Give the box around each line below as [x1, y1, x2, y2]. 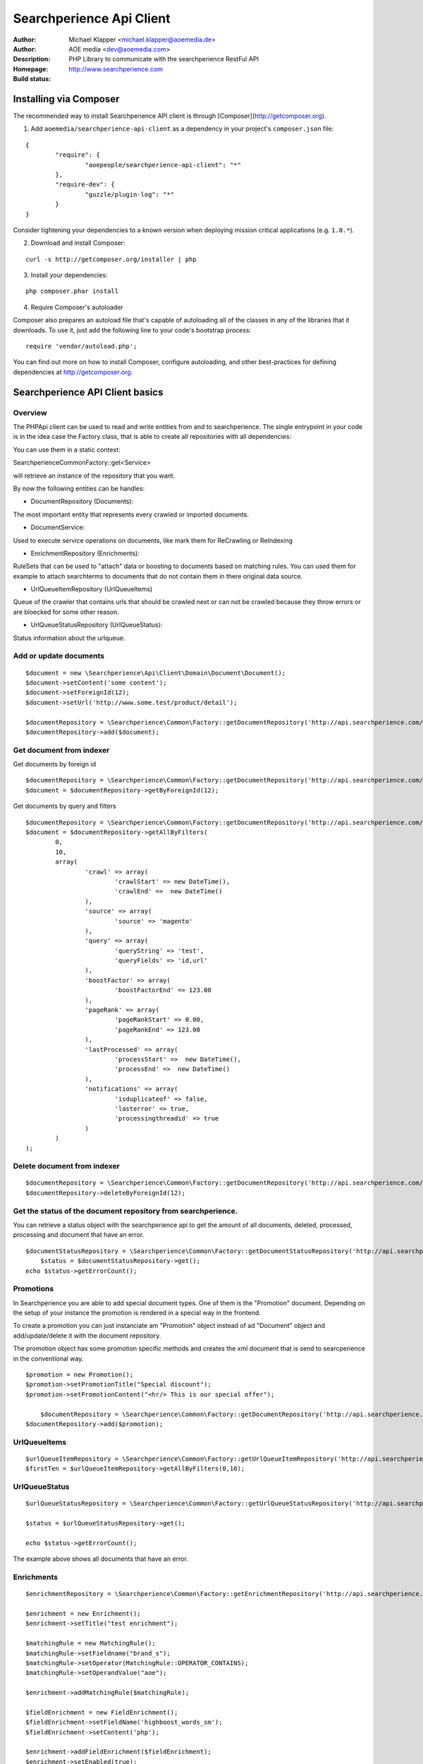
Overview [13, 408, 47, 418]
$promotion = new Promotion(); [25, 1371, 134, 1379]
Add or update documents [13, 651, 105, 661]
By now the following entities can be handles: [13, 484, 145, 493]
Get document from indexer [13, 745, 110, 755]
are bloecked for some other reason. [13, 608, 119, 616]
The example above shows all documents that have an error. [13, 1554, 188, 1563]
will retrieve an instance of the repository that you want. [13, 471, 176, 480]
